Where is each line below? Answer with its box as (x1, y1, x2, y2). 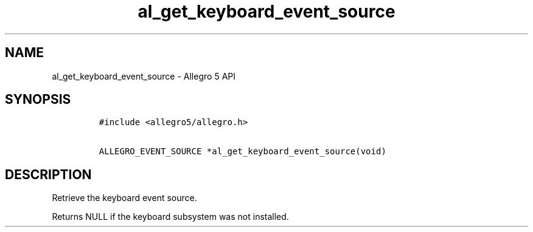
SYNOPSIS (5, 92, 71, 107)
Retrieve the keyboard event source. (52, 193, 197, 203)
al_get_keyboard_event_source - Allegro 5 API (52, 70, 235, 81)
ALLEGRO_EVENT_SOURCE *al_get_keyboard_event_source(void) (99, 146, 386, 157)
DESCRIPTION (5, 166, 92, 182)
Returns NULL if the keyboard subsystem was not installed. (52, 211, 289, 222)
